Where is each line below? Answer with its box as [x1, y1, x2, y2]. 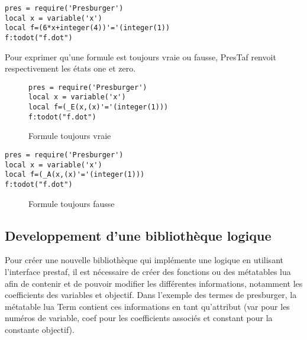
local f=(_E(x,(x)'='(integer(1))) [28, 103, 169, 112]
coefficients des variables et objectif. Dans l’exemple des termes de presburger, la [5, 289, 297, 301]
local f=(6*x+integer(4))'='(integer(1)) [5, 24, 170, 33]
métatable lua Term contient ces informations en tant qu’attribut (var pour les [5, 300, 290, 312]
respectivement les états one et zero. [5, 62, 136, 75]
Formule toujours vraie [28, 129, 111, 142]
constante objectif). [5, 323, 75, 336]
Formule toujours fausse [28, 197, 115, 209]
